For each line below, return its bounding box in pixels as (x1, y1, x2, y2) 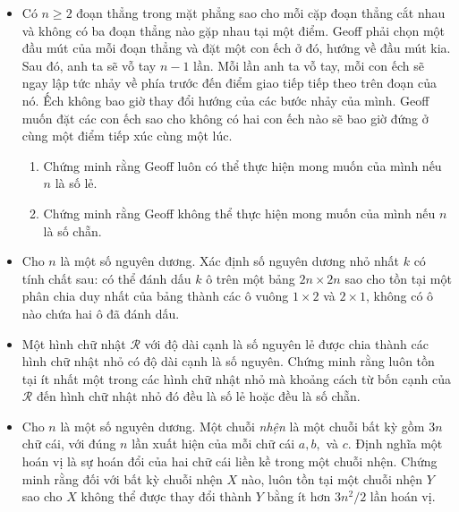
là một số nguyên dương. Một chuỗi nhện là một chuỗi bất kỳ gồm (60, 416, 425, 435)
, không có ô (366, 286, 434, 305)
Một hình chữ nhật (21, 334, 126, 353)
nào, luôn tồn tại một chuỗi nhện (241, 469, 423, 488)
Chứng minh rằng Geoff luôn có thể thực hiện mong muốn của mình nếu (43, 156, 442, 175)
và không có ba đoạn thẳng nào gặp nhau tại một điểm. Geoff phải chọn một (21, 21, 446, 39)
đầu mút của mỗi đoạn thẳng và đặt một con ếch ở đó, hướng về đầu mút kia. (21, 38, 451, 57)
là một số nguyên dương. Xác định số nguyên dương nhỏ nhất (60, 252, 400, 270)
